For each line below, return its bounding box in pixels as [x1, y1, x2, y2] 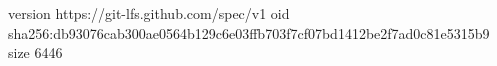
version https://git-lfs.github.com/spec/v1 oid [8, 3, 290, 23]
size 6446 [8, 42, 63, 63]
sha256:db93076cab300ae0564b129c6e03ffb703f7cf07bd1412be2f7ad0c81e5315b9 [8, 22, 490, 43]
